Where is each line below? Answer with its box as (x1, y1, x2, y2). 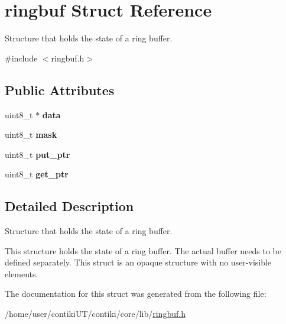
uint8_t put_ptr (5, 148, 70, 160)
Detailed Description (5, 197, 134, 215)
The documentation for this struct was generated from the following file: (5, 287, 266, 300)
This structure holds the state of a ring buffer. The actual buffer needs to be (5, 244, 282, 257)
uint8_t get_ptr (5, 168, 69, 180)
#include (5, 51, 38, 64)
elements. (5, 267, 38, 280)
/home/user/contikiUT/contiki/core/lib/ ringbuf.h (5, 307, 186, 320)
